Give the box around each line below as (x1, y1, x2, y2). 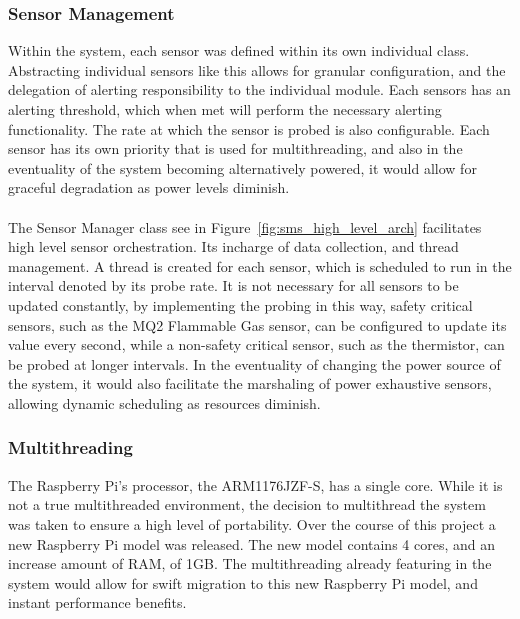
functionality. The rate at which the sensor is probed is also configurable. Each (8, 118, 490, 139)
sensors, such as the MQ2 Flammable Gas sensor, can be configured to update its (8, 314, 507, 335)
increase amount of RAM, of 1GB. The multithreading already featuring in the (8, 553, 492, 574)
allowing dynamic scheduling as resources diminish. (8, 392, 321, 413)
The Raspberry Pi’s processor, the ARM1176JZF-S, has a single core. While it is (8, 474, 503, 495)
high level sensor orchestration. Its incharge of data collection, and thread (8, 236, 459, 257)
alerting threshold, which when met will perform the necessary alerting (8, 99, 442, 119)
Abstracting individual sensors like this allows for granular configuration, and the (8, 59, 506, 80)
